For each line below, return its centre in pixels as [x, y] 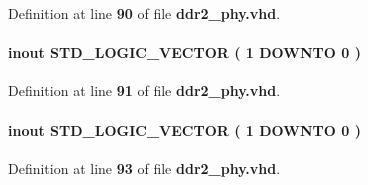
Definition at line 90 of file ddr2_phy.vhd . [144, 13]
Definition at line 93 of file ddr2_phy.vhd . [144, 167]
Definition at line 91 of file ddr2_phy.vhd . [144, 90]
